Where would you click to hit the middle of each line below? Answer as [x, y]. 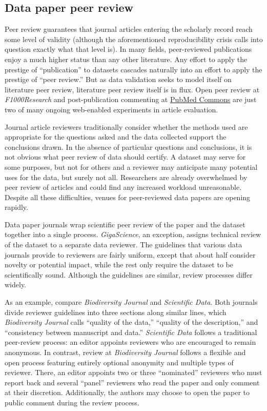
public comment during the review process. [72, 402]
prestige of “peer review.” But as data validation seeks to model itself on [118, 79]
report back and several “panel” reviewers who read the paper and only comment [132, 382]
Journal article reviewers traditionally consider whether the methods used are [126, 126]
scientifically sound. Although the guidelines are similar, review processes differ [129, 274]
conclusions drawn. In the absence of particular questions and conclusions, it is [128, 146]
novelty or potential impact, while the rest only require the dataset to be [119, 265]
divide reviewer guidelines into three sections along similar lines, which [116, 312]
